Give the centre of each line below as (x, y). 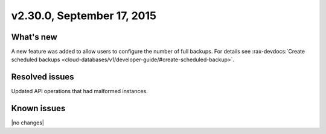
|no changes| (28, 123)
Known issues (38, 108)
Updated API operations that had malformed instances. (79, 91)
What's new (34, 37)
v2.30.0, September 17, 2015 (84, 16)
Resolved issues (43, 77)
